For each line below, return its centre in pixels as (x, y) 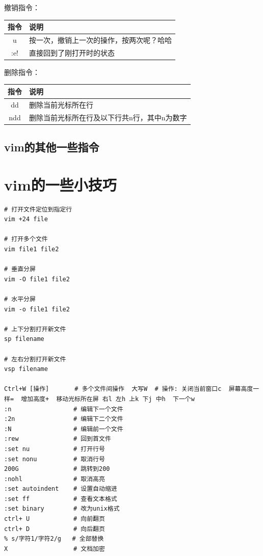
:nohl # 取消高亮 (55, 479)
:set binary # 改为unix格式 (62, 509)
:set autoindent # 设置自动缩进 (61, 489)
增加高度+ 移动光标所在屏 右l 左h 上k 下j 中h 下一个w (108, 399)
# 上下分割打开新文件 (35, 329)
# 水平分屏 (20, 299)
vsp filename (26, 369)
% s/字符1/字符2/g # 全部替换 (54, 539)
